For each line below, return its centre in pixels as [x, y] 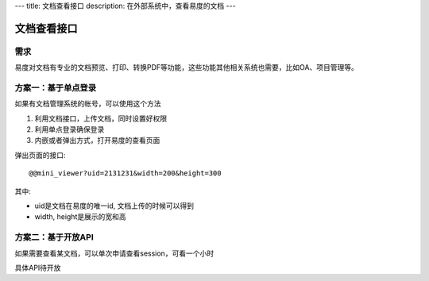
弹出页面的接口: [41, 155]
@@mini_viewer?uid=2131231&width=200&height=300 [125, 173]
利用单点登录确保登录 [70, 129]
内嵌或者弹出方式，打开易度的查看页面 [97, 140]
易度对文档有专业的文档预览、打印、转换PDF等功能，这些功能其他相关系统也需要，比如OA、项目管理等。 [187, 67]
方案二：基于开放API [54, 237]
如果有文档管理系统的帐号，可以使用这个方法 [88, 104]
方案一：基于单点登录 [56, 87]
